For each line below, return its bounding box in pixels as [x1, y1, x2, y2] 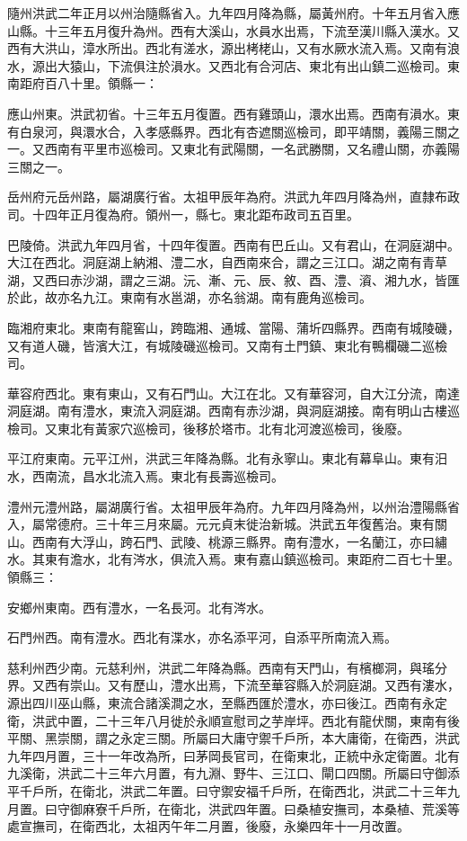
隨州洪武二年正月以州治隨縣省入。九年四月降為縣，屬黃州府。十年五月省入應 [7, 4, 460, 22]
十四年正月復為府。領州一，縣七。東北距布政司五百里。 [31, 204, 359, 223]
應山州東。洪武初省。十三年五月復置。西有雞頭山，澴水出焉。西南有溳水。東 [7, 103, 460, 122]
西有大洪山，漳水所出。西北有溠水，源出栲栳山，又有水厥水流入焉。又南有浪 [7, 39, 460, 58]
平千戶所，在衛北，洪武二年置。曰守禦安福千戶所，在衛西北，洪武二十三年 [7, 781, 447, 800]
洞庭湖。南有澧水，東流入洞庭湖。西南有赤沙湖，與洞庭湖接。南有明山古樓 [7, 401, 447, 420]
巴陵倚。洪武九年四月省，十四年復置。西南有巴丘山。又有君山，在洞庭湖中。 [7, 235, 460, 254]
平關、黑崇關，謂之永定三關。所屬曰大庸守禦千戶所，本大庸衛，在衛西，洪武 [7, 729, 460, 747]
